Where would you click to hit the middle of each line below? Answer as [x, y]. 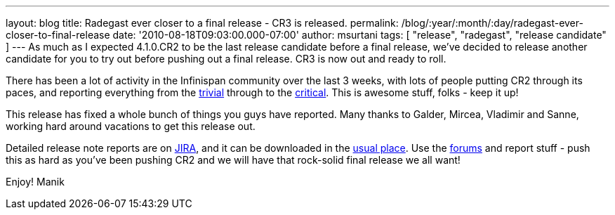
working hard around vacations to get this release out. [131, 126]
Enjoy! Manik [35, 182]
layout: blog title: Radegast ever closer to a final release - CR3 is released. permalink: [202, 23]
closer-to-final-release [58, 35]
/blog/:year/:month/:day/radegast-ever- [492, 23]
